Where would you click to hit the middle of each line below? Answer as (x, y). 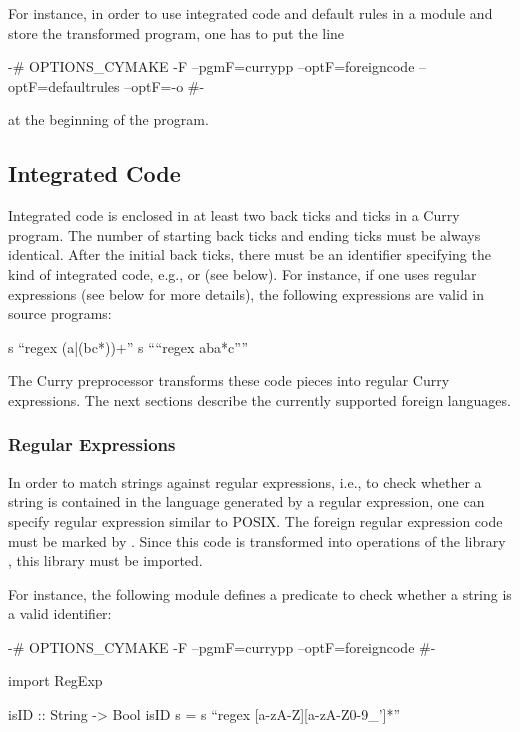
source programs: (60, 313)
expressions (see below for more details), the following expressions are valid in (246, 293)
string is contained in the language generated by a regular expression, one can (246, 501)
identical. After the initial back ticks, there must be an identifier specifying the (249, 254)
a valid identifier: (60, 613)
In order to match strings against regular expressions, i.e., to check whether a (245, 481)
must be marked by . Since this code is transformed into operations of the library (257, 540)
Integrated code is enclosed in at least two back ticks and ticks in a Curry (234, 215)
